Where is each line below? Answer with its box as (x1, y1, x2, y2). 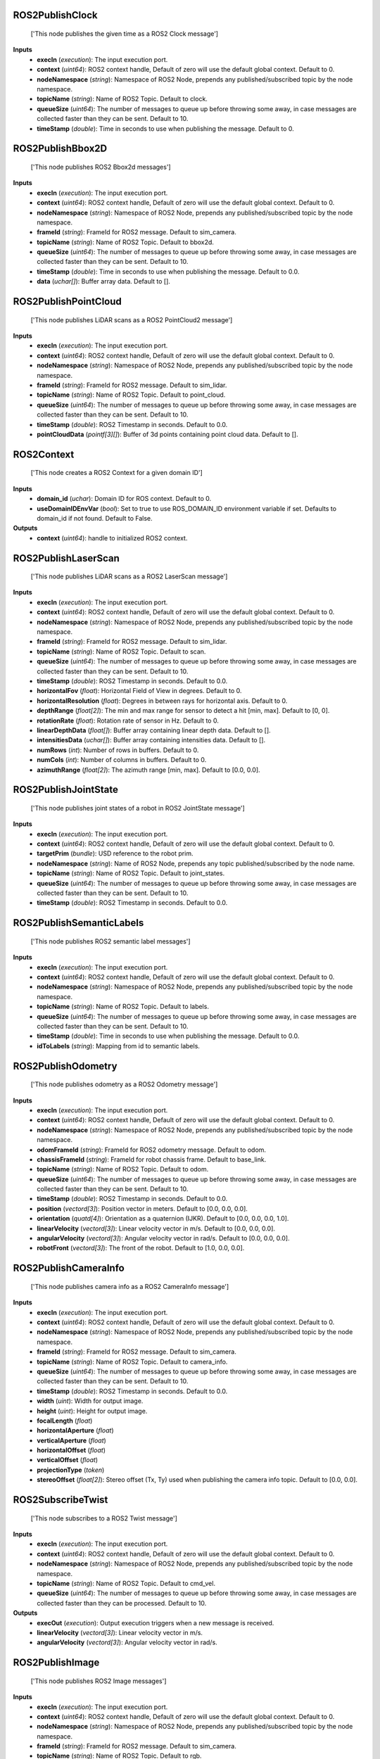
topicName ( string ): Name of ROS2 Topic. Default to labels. (37, 1003, 209, 1011)
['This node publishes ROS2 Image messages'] (30, 1677, 167, 1685)
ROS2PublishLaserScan (13, 552, 120, 564)
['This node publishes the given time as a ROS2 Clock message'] (30, 30, 218, 38)
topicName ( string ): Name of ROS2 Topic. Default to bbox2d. (37, 238, 215, 246)
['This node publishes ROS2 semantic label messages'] (30, 936, 191, 946)
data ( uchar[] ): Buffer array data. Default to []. (37, 277, 170, 286)
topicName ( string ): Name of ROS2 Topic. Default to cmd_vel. (37, 1579, 216, 1587)
